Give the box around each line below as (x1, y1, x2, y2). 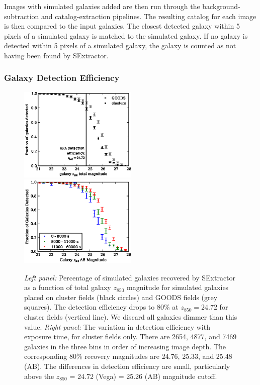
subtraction (4, 11, 39, 21)
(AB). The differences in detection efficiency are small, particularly (24, 360, 230, 371)
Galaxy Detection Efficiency (4, 71, 120, 84)
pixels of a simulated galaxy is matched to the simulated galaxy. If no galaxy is (4, 30, 248, 41)
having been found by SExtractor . (4, 50, 109, 60)
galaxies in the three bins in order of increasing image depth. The (24, 341, 226, 351)
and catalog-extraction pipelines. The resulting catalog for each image (41, 11, 256, 21)
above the (24, 370, 54, 381)
